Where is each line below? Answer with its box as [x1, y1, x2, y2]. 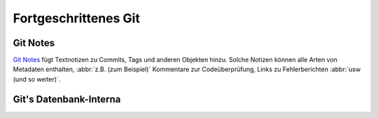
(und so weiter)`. [13, 75, 61, 83]
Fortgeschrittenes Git [13, 10, 140, 26]
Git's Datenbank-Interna [13, 93, 121, 105]
